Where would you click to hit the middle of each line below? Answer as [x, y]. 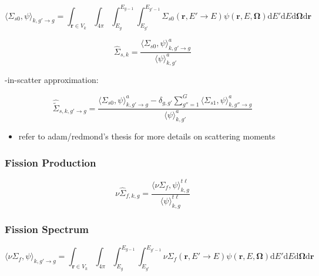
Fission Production [51, 162]
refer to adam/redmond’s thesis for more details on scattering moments [147, 136]
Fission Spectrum [47, 229]
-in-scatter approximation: [52, 80]
